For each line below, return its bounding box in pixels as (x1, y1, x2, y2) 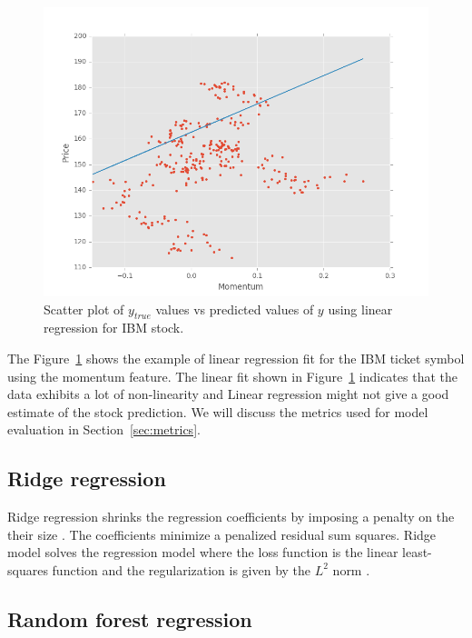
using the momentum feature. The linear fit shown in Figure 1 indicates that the (7, 366, 457, 385)
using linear (328, 299, 393, 318)
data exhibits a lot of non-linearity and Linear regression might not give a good (7, 384, 449, 404)
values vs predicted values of (155, 299, 314, 318)
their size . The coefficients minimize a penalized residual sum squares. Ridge (7, 524, 437, 543)
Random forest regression (7, 604, 252, 633)
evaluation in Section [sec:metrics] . (7, 420, 201, 439)
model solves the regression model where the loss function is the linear (7, 543, 398, 562)
